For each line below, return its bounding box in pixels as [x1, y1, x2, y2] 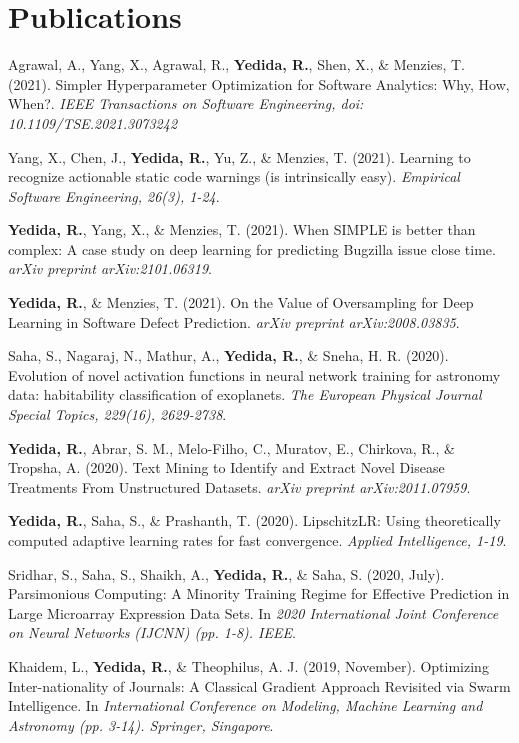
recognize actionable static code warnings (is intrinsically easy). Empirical [8, 166, 460, 187]
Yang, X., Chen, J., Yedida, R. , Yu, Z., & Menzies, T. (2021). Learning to [8, 146, 471, 167]
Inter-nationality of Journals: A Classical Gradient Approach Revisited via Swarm [8, 675, 511, 696]
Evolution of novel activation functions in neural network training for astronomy [8, 364, 501, 385]
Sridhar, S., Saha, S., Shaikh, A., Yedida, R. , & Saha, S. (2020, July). [8, 563, 445, 584]
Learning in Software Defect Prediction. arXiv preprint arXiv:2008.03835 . [8, 311, 460, 332]
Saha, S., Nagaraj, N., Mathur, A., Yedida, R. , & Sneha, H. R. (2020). [8, 345, 449, 366]
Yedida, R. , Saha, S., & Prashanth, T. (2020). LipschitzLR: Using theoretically [8, 510, 501, 531]
